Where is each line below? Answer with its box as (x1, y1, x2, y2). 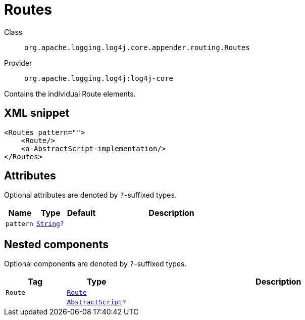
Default (67, 208, 96, 218)
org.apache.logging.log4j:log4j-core (24, 74, 174, 82)
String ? (36, 220, 64, 228)
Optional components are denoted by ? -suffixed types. (4, 259, 187, 268)
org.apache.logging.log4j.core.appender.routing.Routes (24, 43, 250, 52)
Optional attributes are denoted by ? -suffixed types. (4, 191, 177, 200)
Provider (4, 58, 32, 67)
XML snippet (4, 107, 70, 120)
